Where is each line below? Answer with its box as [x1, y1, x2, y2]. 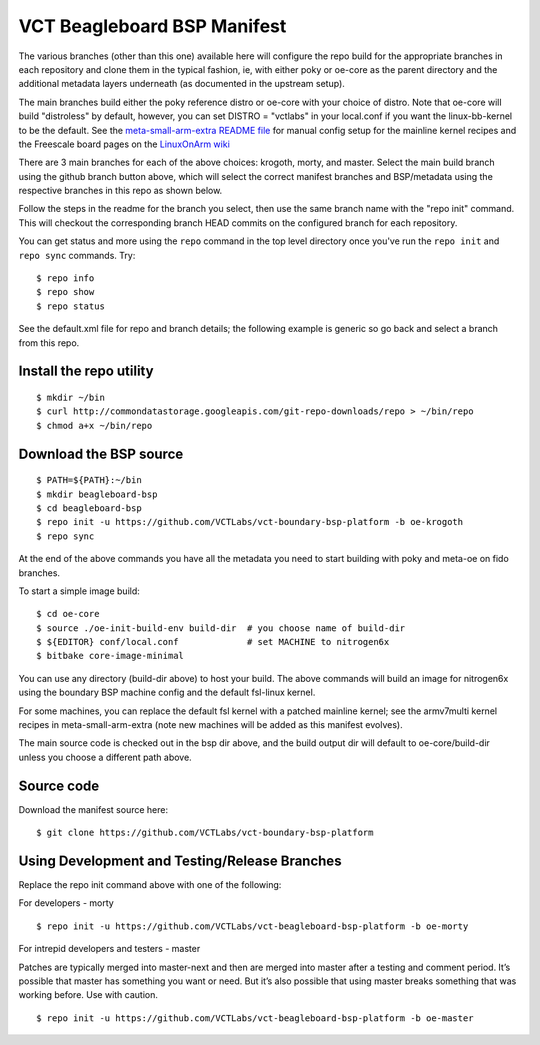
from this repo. [18, 336, 80, 349]
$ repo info [36, 273, 95, 284]
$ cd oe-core [36, 608, 100, 620]
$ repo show [36, 286, 95, 298]
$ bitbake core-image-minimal [36, 650, 185, 662]
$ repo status [36, 300, 105, 312]
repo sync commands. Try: [18, 249, 136, 261]
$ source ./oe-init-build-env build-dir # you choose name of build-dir [36, 622, 406, 634]
